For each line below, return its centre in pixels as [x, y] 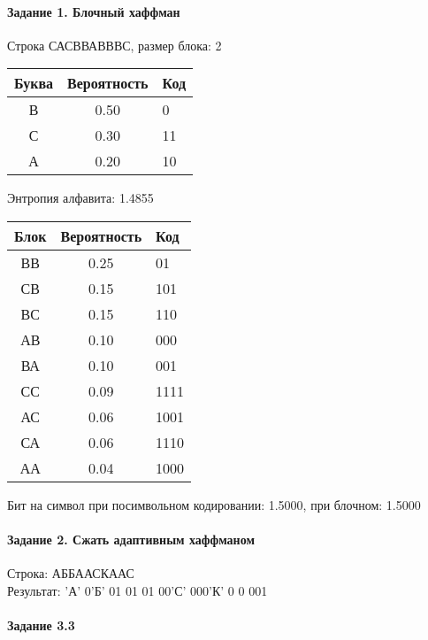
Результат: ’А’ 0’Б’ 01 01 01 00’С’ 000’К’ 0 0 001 [138, 590]
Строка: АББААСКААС [71, 573]
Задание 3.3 [41, 625]
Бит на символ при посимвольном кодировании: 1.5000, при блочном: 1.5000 [214, 504]
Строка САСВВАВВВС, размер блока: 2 [115, 45]
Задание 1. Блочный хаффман [94, 11]
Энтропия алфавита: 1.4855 [80, 198]
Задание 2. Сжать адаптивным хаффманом [131, 540]
